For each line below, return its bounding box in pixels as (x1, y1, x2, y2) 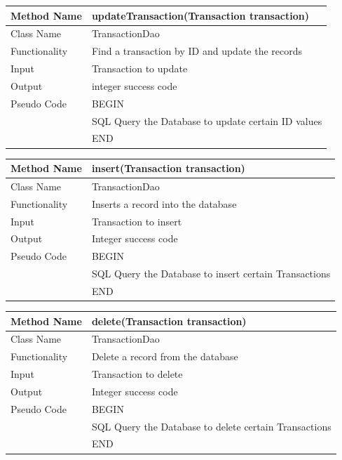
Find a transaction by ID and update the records (91, 44, 303, 58)
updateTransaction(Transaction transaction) (91, 8, 309, 22)
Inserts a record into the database (91, 196, 237, 211)
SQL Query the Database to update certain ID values (91, 113, 322, 128)
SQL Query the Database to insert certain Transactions (91, 266, 331, 281)
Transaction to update (91, 61, 188, 76)
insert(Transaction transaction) (91, 161, 245, 175)
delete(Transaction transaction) (91, 313, 247, 328)
